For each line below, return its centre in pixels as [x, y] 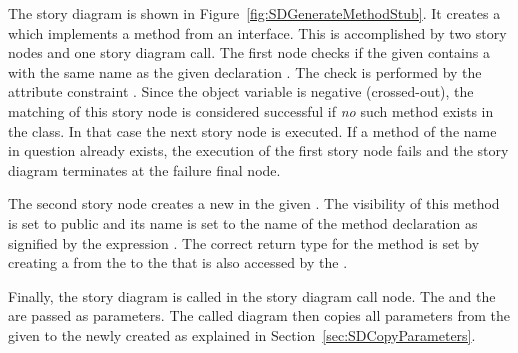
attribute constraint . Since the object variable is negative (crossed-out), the [241, 91]
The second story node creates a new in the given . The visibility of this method [254, 203]
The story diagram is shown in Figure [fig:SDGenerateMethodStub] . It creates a [254, 13]
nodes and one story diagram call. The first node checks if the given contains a [249, 52]
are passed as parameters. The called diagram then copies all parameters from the [259, 315]
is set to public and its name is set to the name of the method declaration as [243, 222]
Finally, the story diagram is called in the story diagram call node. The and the [252, 295]
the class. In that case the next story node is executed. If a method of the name [252, 130]
